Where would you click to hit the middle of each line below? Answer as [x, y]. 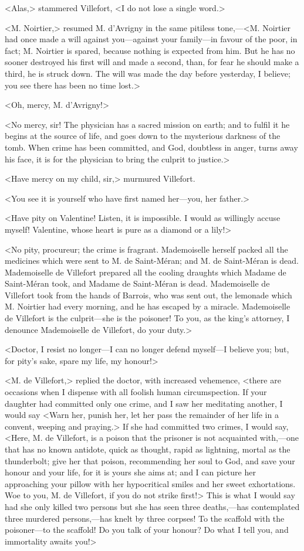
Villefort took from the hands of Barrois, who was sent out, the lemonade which [148, 295]
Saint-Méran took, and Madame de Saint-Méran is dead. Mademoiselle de [137, 283]
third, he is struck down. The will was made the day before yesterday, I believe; [148, 73]
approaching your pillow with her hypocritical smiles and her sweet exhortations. [150, 483]
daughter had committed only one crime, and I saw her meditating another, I [144, 403]
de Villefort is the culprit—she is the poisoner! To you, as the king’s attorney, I [147, 318]
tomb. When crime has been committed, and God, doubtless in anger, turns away [151, 147]
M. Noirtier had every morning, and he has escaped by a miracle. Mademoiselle [148, 306]
